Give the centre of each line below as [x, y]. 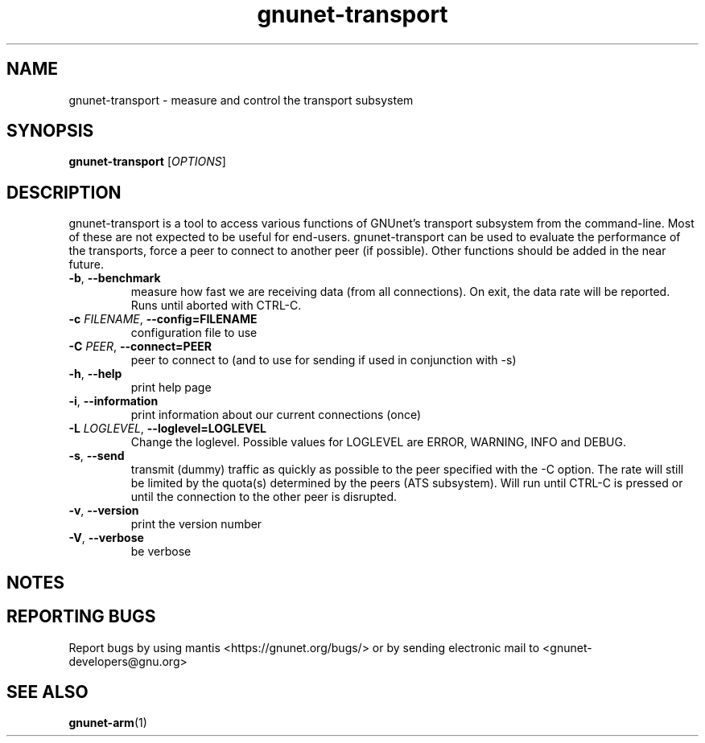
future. [86, 265]
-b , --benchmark [115, 278]
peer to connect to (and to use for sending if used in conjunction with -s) [324, 360]
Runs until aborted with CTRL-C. [216, 306]
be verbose [161, 552]
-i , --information [113, 401]
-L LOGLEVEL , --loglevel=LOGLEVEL [167, 429]
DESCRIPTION [64, 192]
